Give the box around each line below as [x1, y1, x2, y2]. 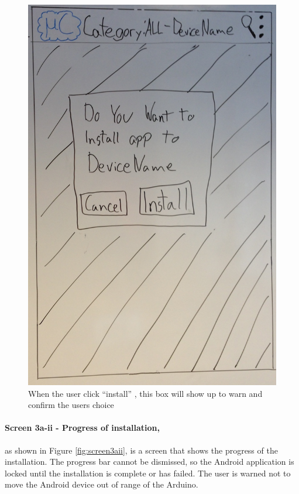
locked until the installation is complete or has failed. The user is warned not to [5, 466, 291, 479]
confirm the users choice [28, 399, 114, 411]
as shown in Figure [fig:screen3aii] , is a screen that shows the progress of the [5, 444, 278, 456]
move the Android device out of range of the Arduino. [5, 478, 198, 490]
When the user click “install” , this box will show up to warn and [28, 387, 263, 399]
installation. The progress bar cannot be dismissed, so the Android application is [5, 455, 294, 468]
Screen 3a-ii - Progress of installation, [5, 421, 160, 434]
